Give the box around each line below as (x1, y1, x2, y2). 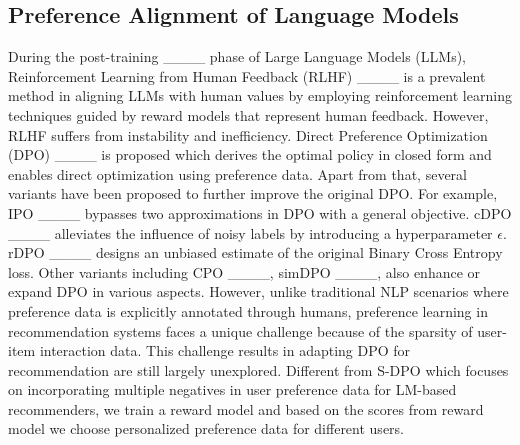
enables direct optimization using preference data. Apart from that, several (8, 163, 467, 184)
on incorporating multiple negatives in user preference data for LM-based (8, 379, 457, 400)
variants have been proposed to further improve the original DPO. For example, (8, 183, 498, 204)
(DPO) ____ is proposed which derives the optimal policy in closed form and (8, 144, 492, 165)
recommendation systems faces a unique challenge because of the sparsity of (8, 320, 473, 341)
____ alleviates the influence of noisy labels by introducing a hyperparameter (8, 222, 493, 243)
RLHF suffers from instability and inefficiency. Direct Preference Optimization (8, 124, 488, 145)
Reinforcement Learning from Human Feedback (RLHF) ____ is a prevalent (8, 65, 486, 86)
